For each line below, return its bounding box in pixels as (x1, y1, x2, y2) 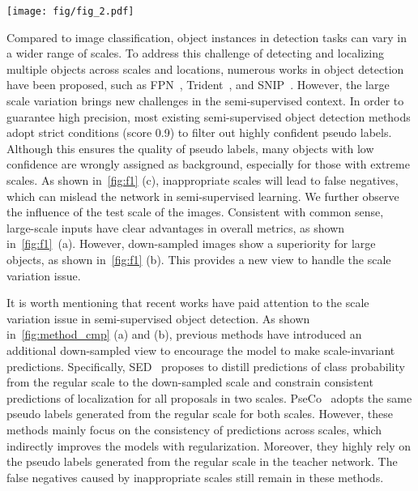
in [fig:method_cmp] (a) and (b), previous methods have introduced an (6, 326, 362, 343)
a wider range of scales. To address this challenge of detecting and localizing (6, 45, 384, 62)
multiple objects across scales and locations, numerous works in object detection (6, 60, 404, 77)
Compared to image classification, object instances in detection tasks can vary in (6, 28, 407, 45)
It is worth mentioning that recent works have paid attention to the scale (6, 294, 369, 311)
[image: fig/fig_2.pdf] (6, 6, 134, 17)
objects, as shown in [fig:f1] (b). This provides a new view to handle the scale (6, 250, 391, 267)
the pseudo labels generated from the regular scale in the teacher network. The (6, 453, 398, 470)
